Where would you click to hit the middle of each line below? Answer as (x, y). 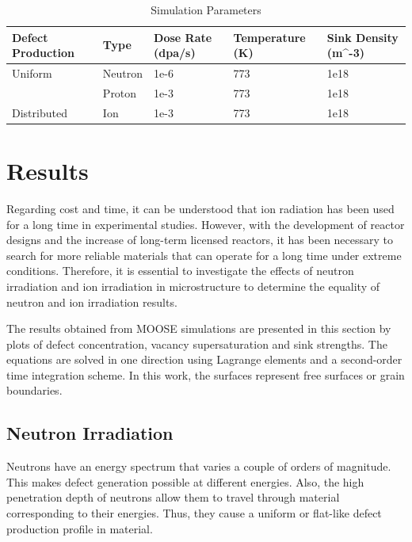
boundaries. (34, 390)
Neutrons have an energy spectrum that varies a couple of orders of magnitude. (199, 466)
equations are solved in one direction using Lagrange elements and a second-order (204, 359)
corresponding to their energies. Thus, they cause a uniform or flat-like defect (194, 513)
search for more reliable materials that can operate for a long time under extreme (204, 255)
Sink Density (362, 37)
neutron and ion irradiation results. (92, 302)
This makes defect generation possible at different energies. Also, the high (185, 481)
